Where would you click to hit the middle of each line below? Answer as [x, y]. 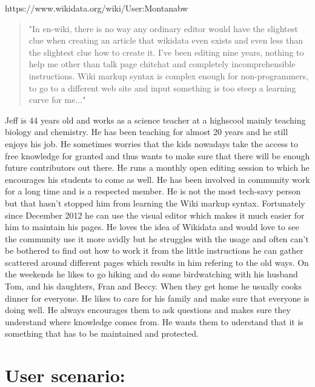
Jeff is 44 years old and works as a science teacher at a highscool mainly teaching [155, 120]
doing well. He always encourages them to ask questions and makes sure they [148, 310]
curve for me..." [57, 100]
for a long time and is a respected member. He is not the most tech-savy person [153, 191]
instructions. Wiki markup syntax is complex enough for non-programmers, [168, 75]
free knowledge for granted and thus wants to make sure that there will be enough [157, 155]
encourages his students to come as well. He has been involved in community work [157, 179]
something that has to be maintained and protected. [102, 333]
